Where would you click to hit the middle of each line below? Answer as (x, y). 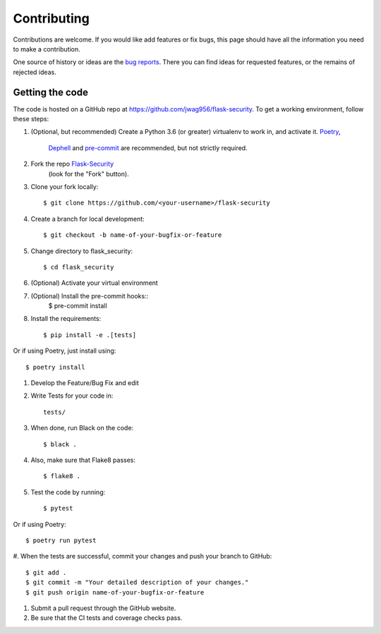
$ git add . (46, 572)
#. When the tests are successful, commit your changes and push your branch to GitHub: (143, 556)
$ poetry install (55, 367)
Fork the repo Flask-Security (72, 164)
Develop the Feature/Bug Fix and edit (85, 383)
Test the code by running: (68, 492)
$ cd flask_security (79, 267)
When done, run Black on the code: (82, 428)
